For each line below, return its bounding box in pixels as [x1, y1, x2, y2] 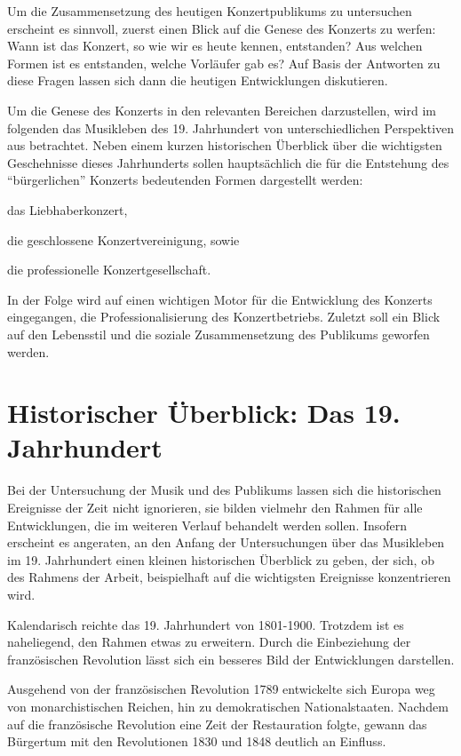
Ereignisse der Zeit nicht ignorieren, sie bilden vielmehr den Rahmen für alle [7, 498, 423, 516]
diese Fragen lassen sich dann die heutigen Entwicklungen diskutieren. [7, 71, 388, 90]
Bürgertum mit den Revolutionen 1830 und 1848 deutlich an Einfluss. [7, 732, 386, 751]
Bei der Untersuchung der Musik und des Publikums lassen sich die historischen [7, 481, 441, 499]
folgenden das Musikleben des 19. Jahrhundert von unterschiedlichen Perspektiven [7, 118, 455, 137]
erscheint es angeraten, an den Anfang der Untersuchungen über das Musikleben [7, 533, 445, 552]
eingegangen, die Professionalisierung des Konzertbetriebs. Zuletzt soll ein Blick [7, 307, 441, 326]
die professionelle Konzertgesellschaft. [7, 260, 211, 279]
